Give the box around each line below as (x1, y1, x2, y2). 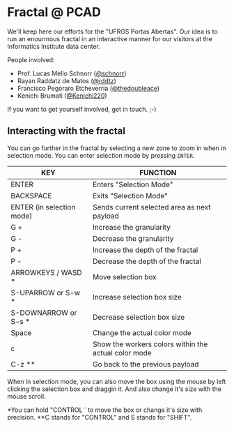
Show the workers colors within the (93, 339, 208, 349)
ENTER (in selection (10, 202, 76, 212)
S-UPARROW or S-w (10, 288, 81, 297)
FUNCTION (139, 168, 177, 177)
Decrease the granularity (93, 233, 174, 243)
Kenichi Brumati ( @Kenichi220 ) (17, 91, 107, 100)
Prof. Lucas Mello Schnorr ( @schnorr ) (17, 69, 127, 78)
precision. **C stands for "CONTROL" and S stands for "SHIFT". (7, 413, 192, 421)
